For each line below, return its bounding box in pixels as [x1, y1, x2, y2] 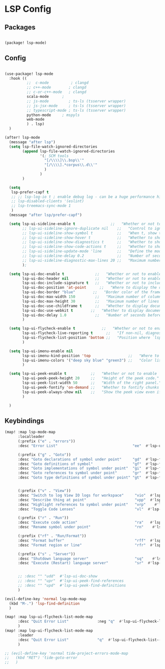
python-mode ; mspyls [26, 112, 80, 118]
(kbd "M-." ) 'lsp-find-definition [9, 601, 80, 606]
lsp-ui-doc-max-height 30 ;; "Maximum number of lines [22, 299, 160, 304]
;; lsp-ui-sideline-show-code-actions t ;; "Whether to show [22, 244, 164, 249]
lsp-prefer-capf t [11, 189, 49, 195]
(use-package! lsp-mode [4, 71, 54, 76]
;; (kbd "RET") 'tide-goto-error [4, 655, 78, 660]
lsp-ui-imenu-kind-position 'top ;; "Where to [22, 353, 160, 358]
